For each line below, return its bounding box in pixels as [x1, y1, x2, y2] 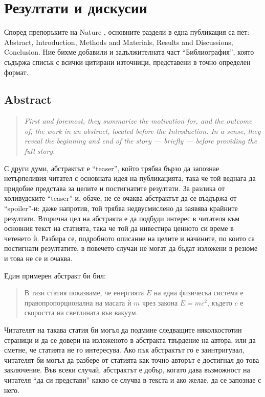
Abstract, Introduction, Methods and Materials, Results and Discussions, [4, 36, 233, 47]
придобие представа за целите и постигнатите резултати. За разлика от [4, 182, 225, 193]
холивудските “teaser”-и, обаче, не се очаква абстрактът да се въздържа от [4, 193, 237, 203]
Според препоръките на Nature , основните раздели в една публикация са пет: [4, 27, 250, 37]
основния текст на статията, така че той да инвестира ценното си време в [4, 223, 234, 233]
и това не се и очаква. [4, 253, 73, 264]
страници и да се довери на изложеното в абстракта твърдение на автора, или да [4, 334, 256, 345]
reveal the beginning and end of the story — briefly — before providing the [24, 135, 257, 146]
